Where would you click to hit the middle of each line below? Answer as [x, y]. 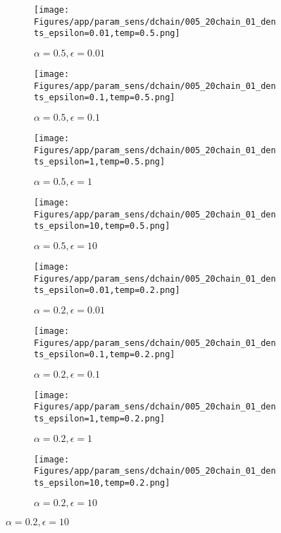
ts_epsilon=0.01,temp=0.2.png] [107, 291]
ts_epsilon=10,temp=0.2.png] [102, 483]
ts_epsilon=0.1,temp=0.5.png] [105, 98]
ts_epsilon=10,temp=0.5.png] [102, 226]
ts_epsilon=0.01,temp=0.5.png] [107, 34]
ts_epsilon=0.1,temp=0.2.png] [105, 355]
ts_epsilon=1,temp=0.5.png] [100, 162]
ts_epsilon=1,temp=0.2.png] [100, 419]
